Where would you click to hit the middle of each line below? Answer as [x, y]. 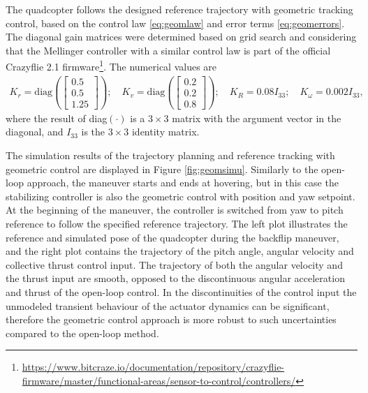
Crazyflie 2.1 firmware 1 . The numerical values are [111, 66]
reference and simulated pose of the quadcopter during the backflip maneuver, [172, 237]
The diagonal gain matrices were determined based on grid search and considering [181, 37]
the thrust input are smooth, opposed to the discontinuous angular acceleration [175, 278]
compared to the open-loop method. [82, 333]
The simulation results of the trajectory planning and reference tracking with [170, 155]
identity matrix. [165, 132]
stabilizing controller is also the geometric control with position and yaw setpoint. [181, 196]
